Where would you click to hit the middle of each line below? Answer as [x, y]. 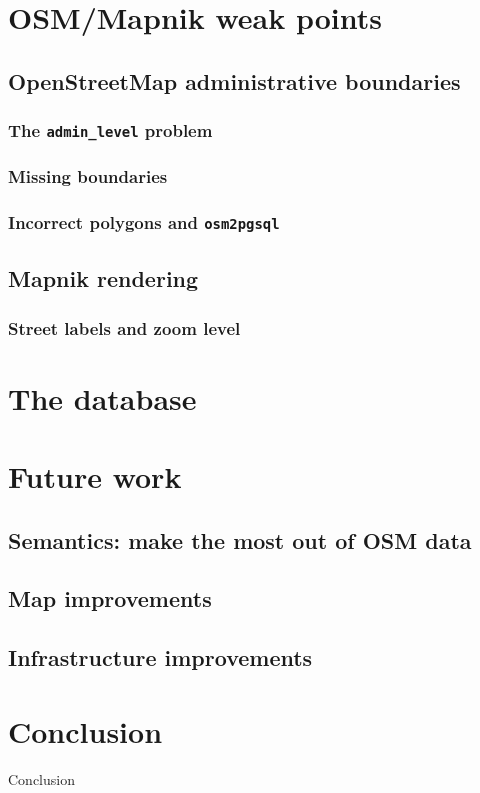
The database [102, 397]
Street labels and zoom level [124, 327]
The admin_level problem [110, 130]
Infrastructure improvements [160, 657]
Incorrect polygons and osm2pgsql [144, 222]
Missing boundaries [88, 176]
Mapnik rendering [103, 278]
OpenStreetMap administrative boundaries [234, 80]
